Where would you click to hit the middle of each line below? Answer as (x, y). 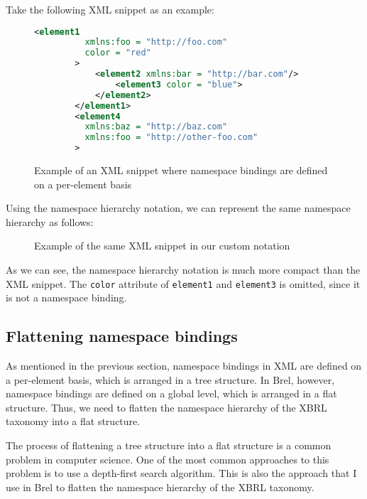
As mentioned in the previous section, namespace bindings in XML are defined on (184, 366)
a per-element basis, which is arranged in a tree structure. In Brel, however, (170, 379)
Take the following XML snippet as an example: (110, 9)
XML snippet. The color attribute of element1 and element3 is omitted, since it (183, 283)
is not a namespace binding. (66, 297)
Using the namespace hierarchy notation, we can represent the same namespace (178, 208)
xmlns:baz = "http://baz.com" (156, 127)
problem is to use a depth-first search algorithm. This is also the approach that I (181, 473)
